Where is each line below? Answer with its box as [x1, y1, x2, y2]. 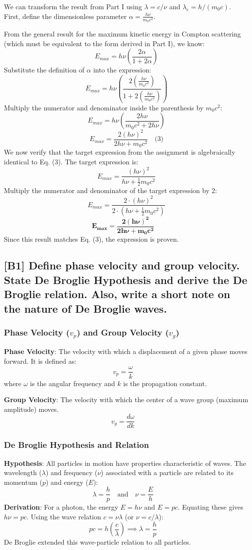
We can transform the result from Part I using [4, 1, 142, 11]
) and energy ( [45, 477, 89, 487]
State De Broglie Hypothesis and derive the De [4, 272, 248, 287]
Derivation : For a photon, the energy [4, 502, 118, 512]
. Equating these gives [178, 502, 244, 512]
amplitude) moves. [4, 404, 59, 414]
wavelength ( [4, 467, 42, 478]
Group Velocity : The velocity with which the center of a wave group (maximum [4, 394, 249, 405]
